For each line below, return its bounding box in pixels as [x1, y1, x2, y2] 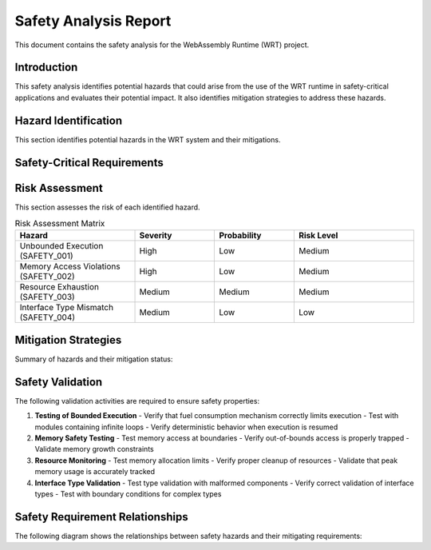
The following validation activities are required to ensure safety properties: [14, 396, 259, 405]
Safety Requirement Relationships [14, 510, 188, 524]
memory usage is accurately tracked [34, 467, 156, 476]
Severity [139, 230, 172, 241]
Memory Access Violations [19, 261, 121, 272]
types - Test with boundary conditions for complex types [34, 488, 222, 499]
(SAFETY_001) [19, 250, 73, 261]
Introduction [14, 61, 78, 74]
